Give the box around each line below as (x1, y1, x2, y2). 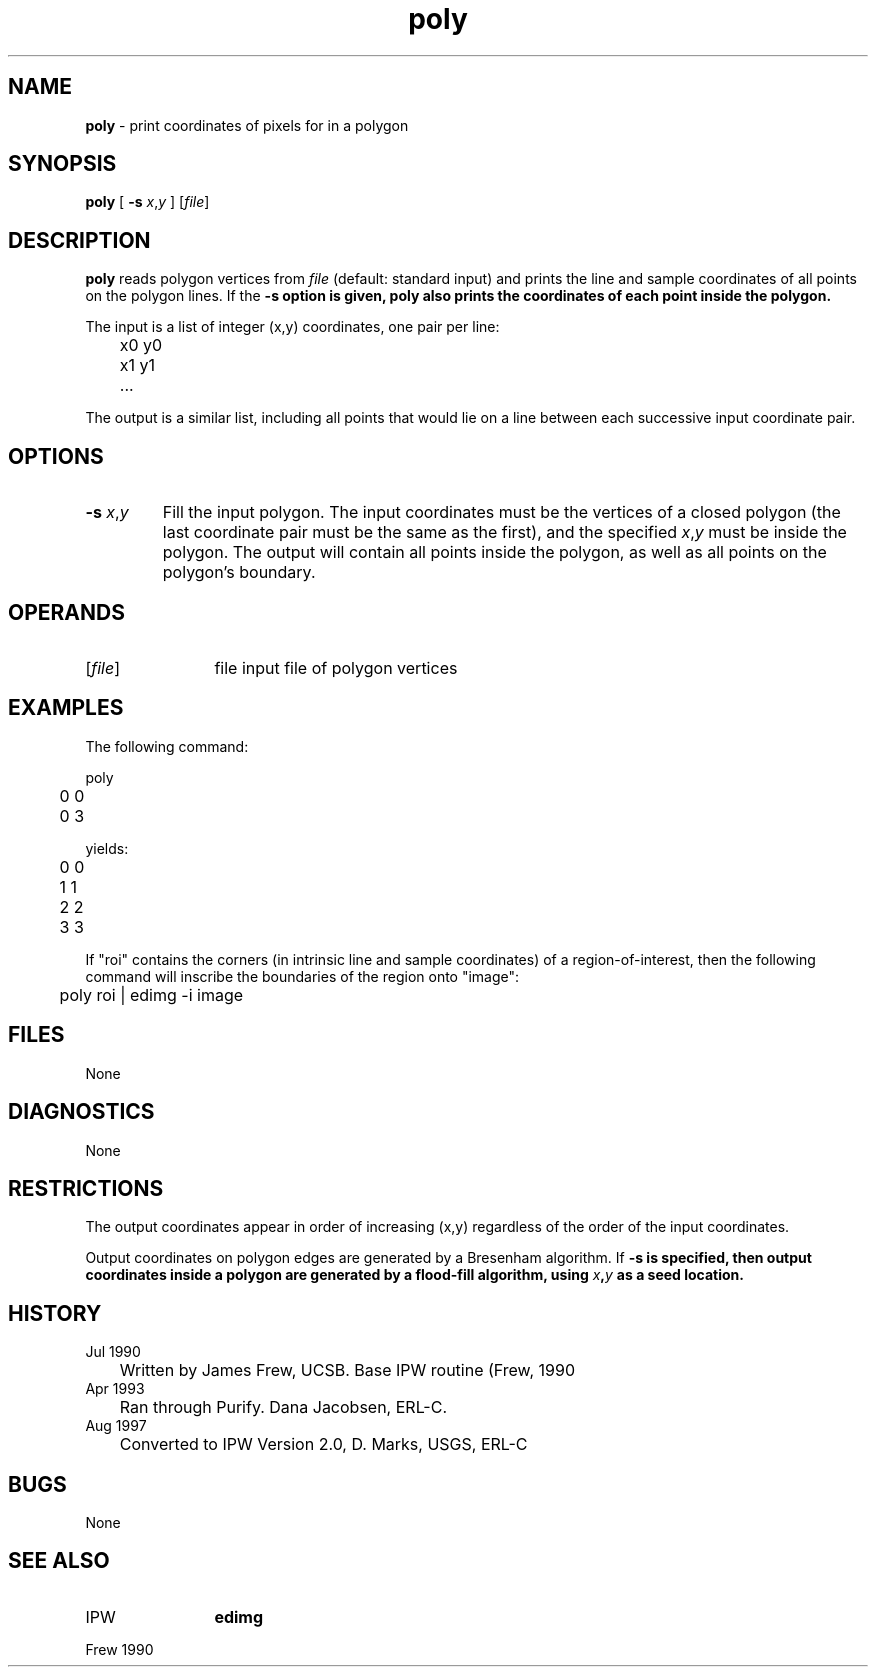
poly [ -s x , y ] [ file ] (85, 193, 210, 211)
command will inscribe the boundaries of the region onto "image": (85, 967, 520, 985)
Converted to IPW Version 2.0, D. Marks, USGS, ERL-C (119, 1434, 528, 1455)
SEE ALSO (8, 1548, 110, 1574)
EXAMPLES (8, 695, 124, 721)
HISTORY (8, 1300, 102, 1326)
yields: (85, 839, 129, 857)
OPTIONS (8, 443, 104, 469)
